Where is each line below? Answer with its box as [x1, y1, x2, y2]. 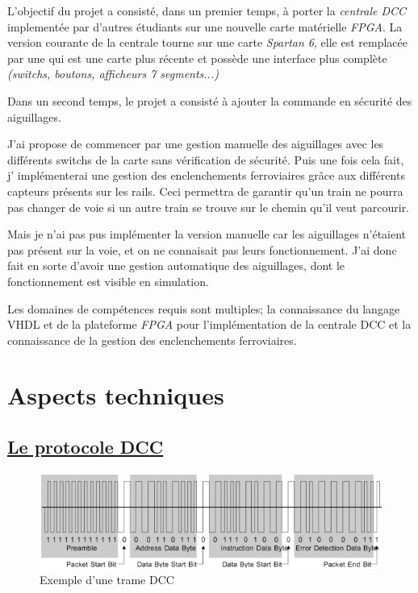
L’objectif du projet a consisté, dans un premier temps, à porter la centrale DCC [7, 2, 407, 19]
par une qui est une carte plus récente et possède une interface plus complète [7, 49, 387, 66]
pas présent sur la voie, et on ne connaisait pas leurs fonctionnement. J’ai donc [7, 241, 397, 258]
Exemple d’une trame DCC [40, 571, 174, 588]
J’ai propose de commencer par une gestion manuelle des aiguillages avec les [7, 135, 384, 152]
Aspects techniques [7, 379, 224, 412]
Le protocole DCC [7, 434, 164, 459]
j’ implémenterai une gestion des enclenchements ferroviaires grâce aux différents [7, 167, 405, 184]
